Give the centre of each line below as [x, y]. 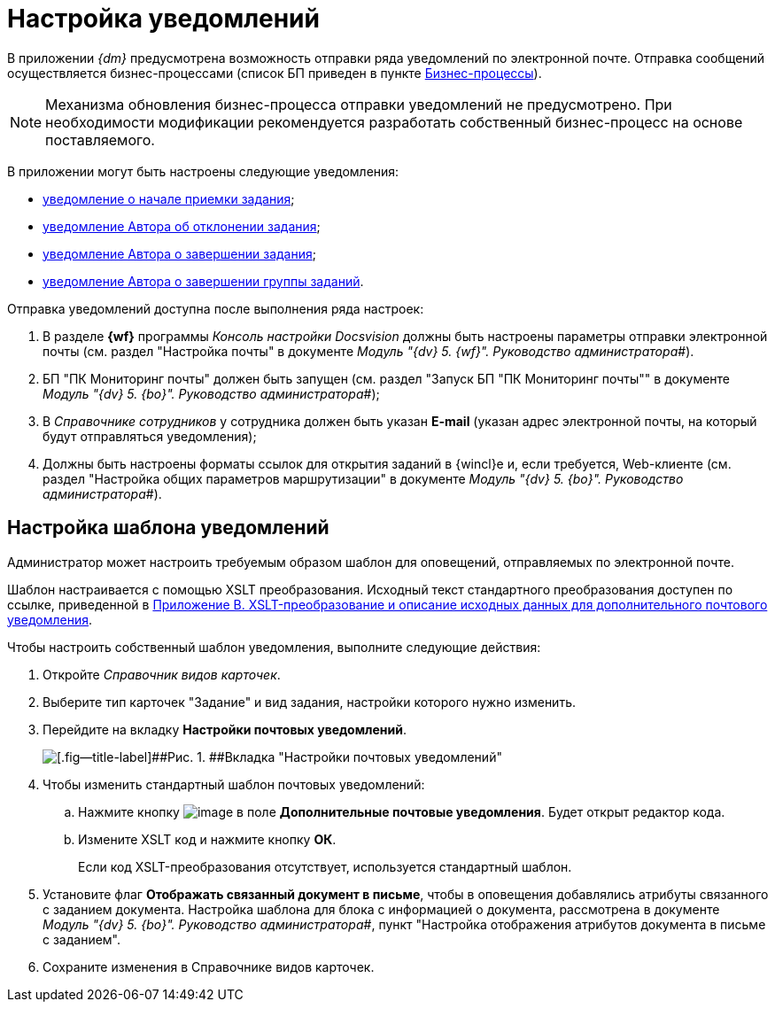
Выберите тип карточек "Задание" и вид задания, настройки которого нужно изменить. [309, 702]
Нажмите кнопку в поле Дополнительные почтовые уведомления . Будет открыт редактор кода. [402, 811]
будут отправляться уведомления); [150, 436]
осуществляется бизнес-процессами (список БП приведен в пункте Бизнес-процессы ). [275, 73]
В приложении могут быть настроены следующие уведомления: [203, 171]
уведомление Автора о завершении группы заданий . [203, 281]
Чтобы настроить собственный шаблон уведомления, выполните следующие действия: [274, 647]
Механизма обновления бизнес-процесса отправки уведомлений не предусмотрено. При [359, 104]
